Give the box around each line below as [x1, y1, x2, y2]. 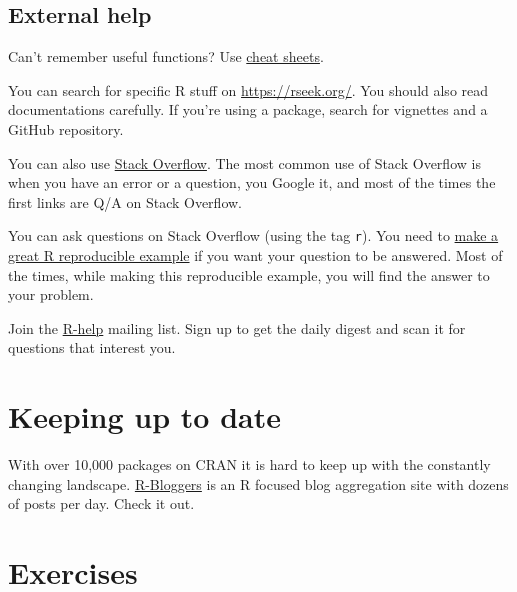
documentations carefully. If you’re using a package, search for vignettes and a [8, 99, 488, 120]
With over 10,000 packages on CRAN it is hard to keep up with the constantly [8, 454, 491, 475]
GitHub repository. [8, 118, 124, 139]
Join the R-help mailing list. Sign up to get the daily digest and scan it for [8, 317, 466, 338]
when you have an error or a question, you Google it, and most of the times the [8, 172, 496, 193]
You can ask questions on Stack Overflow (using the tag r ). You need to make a [8, 225, 499, 246]
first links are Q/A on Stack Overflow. [8, 191, 242, 212]
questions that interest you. [8, 337, 176, 358]
